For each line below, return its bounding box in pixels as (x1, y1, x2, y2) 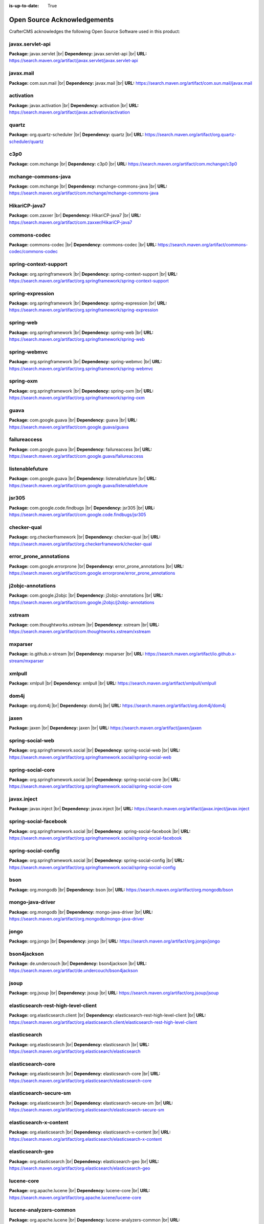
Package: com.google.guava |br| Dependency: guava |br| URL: (9, 417, 138, 423)
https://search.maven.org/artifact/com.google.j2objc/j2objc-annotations (9, 599, 154, 605)
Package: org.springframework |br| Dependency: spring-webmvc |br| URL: (9, 359, 162, 365)
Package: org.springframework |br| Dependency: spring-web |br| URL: (9, 330, 154, 335)
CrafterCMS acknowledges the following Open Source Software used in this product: (9, 28, 180, 34)
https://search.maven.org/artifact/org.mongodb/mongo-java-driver (9, 916, 144, 922)
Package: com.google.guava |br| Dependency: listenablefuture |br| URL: (9, 475, 157, 482)
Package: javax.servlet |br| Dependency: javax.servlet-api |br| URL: (9, 51, 147, 57)
